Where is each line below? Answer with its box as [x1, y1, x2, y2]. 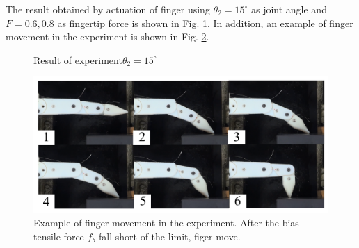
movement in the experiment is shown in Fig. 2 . [6, 29, 209, 44]
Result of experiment [33, 52, 122, 67]
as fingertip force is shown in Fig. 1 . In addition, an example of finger [57, 15, 353, 30]
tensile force [33, 229, 84, 243]
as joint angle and [250, 2, 327, 16]
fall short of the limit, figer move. [99, 229, 241, 243]
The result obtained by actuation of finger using [6, 2, 210, 16]
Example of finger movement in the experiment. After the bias [33, 215, 299, 230]
